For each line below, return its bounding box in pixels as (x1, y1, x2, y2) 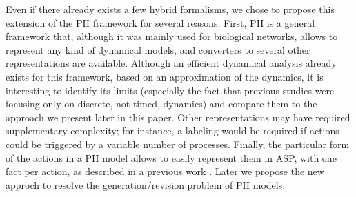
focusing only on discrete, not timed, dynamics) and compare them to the (6, 96, 317, 111)
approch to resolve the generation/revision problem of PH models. (6, 177, 286, 191)
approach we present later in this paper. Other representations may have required (6, 110, 350, 124)
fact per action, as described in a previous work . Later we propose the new (6, 164, 324, 178)
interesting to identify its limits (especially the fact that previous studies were (6, 83, 335, 97)
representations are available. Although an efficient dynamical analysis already (6, 56, 337, 70)
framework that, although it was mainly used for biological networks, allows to (6, 29, 338, 43)
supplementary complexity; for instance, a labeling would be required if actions (6, 123, 339, 138)
